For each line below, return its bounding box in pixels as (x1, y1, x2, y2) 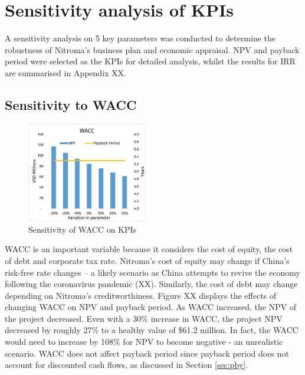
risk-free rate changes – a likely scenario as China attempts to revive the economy (5, 266, 301, 278)
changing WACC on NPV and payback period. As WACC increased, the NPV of (5, 301, 297, 313)
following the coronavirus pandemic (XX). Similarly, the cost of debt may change (5, 278, 298, 290)
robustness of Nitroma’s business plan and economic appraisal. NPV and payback (5, 43, 300, 56)
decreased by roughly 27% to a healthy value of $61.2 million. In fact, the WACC (5, 324, 299, 336)
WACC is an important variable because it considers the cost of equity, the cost (5, 243, 293, 255)
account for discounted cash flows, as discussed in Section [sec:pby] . (5, 358, 248, 371)
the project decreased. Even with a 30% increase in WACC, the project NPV (5, 312, 283, 324)
